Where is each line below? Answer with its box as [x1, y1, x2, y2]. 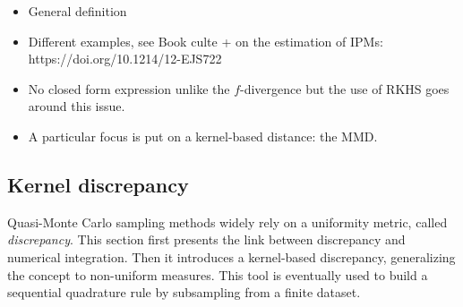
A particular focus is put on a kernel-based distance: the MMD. [28, 126, 378, 145]
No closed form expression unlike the [28, 79, 230, 98]
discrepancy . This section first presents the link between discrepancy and [7, 230, 406, 249]
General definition [28, 2, 127, 20]
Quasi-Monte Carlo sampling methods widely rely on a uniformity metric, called [7, 212, 448, 231]
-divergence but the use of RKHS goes [240, 79, 450, 98]
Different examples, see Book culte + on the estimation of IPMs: [28, 31, 383, 50]
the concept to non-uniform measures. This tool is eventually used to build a [7, 265, 428, 284]
